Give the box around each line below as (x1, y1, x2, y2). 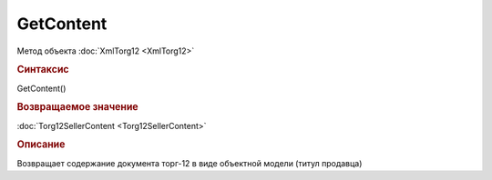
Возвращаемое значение (16, 101, 138, 114)
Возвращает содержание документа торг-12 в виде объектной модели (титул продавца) (16, 157, 363, 168)
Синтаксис (16, 64, 69, 76)
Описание (16, 138, 66, 151)
